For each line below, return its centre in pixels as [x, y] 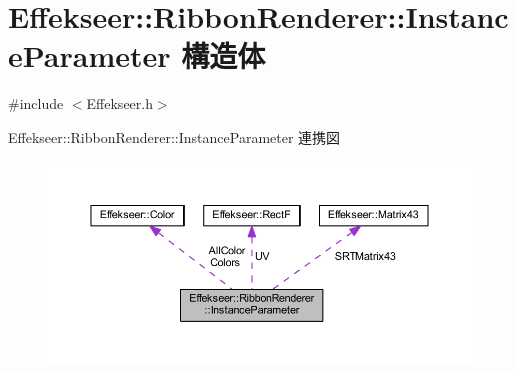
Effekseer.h [119, 103]
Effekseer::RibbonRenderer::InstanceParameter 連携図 [174, 136]
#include [36, 103]
